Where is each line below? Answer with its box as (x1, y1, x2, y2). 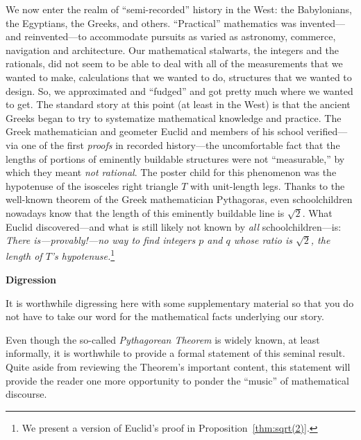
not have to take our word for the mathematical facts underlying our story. (6, 309, 324, 324)
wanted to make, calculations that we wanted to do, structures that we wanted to (6, 69, 352, 84)
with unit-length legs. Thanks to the (190, 178, 345, 193)
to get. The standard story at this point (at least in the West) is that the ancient (6, 97, 351, 112)
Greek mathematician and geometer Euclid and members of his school (6, 124, 304, 139)
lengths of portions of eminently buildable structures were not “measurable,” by (6, 151, 345, 166)
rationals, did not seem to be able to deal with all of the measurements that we (6, 56, 343, 71)
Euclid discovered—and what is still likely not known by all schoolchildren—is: (6, 219, 342, 234)
